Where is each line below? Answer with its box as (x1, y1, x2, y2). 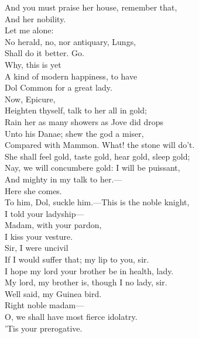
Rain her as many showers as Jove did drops (5, 115, 164, 127)
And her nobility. (5, 12, 66, 25)
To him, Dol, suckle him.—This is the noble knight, (5, 196, 190, 208)
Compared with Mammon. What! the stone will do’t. (5, 139, 195, 151)
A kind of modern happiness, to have (5, 70, 138, 82)
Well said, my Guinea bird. (5, 287, 102, 299)
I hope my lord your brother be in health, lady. (5, 264, 174, 277)
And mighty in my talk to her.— (5, 173, 122, 185)
